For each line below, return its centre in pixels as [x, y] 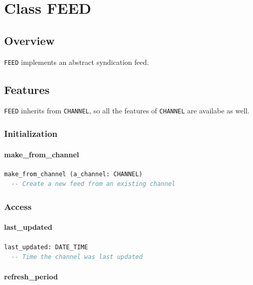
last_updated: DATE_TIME [46, 247]
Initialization [31, 134]
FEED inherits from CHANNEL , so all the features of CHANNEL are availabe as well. [127, 111]
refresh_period [31, 277]
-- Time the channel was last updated [77, 257]
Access [18, 206]
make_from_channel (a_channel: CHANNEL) [74, 174]
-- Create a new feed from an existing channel [93, 184]
